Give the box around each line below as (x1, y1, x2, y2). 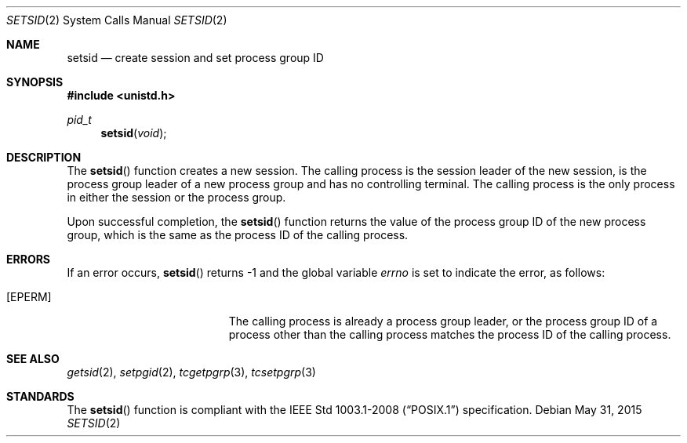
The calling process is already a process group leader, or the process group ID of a (228, 314, 658, 328)
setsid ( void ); (100, 126, 167, 140)
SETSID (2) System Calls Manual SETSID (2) (6, 13, 227, 27)
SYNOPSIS (6, 75, 64, 89)
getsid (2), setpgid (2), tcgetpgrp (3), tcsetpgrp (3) (67, 365, 316, 379)
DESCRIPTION (6, 151, 82, 164)
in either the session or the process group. (67, 191, 286, 204)
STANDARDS (6, 390, 75, 403)
